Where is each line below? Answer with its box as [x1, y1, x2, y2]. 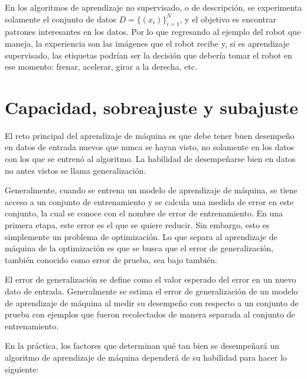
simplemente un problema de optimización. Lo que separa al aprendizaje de [5, 230, 277, 242]
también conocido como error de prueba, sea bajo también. [5, 253, 217, 265]
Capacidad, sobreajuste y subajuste [5, 95, 298, 119]
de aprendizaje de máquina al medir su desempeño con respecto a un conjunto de [5, 296, 299, 309]
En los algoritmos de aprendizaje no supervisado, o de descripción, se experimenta [5, 1, 302, 13]
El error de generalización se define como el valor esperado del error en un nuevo [5, 273, 296, 286]
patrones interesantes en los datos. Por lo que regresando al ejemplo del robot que [5, 25, 301, 38]
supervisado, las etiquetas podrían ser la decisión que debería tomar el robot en [5, 48, 292, 61]
